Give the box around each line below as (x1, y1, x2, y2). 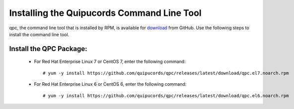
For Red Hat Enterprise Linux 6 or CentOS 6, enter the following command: (34, 81, 187, 87)
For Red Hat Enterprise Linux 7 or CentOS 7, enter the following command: (34, 58, 186, 64)
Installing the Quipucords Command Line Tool (9, 7, 202, 18)
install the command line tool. (9, 31, 70, 37)
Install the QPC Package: (9, 45, 87, 53)
